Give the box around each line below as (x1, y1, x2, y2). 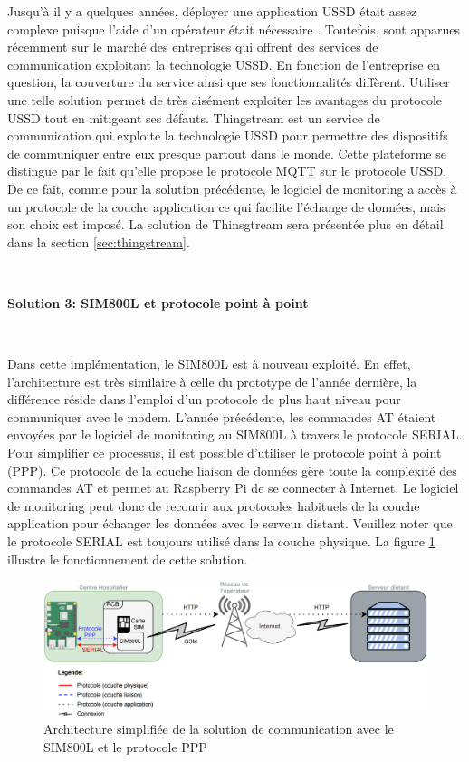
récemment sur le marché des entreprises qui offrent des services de (7, 37, 378, 56)
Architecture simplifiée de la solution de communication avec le (43, 719, 394, 738)
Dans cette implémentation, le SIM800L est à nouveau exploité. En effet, (7, 354, 411, 373)
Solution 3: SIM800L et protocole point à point (7, 293, 309, 312)
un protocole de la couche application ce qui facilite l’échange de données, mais (7, 197, 445, 216)
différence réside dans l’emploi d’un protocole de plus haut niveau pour (7, 390, 401, 409)
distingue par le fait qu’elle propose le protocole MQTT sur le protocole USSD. (7, 161, 447, 180)
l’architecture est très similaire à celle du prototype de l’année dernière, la (7, 371, 417, 391)
